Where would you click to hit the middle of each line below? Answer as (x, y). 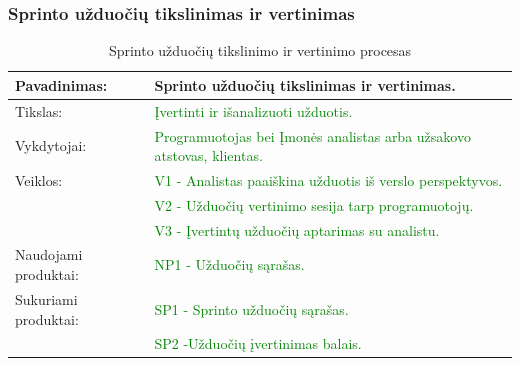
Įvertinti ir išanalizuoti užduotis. (253, 110)
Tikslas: (39, 110)
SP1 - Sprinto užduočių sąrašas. (251, 308)
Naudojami (49, 254)
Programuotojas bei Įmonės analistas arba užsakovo (312, 135)
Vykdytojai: (51, 145)
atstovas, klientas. (208, 155)
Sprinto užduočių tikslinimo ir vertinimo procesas (260, 50)
